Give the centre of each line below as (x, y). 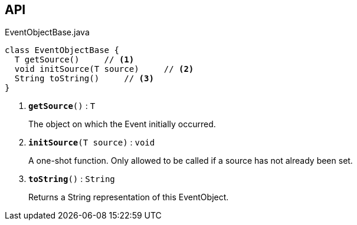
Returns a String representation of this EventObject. (129, 197)
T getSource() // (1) (74, 60)
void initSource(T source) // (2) (104, 69)
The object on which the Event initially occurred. (122, 124)
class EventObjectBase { (62, 50)
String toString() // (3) (84, 79)
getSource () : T (62, 106)
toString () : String (72, 179)
